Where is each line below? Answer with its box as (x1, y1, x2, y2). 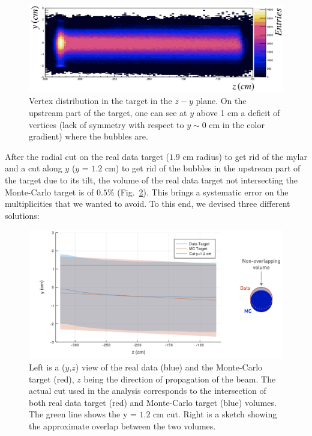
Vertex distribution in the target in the (29, 94, 172, 107)
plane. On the (196, 94, 247, 107)
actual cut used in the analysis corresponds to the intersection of (29, 384, 266, 397)
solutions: (5, 209, 40, 221)
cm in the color (209, 118, 265, 130)
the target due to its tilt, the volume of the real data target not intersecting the (5, 174, 298, 186)
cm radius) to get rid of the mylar (182, 150, 307, 162)
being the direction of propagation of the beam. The (83, 372, 276, 385)
